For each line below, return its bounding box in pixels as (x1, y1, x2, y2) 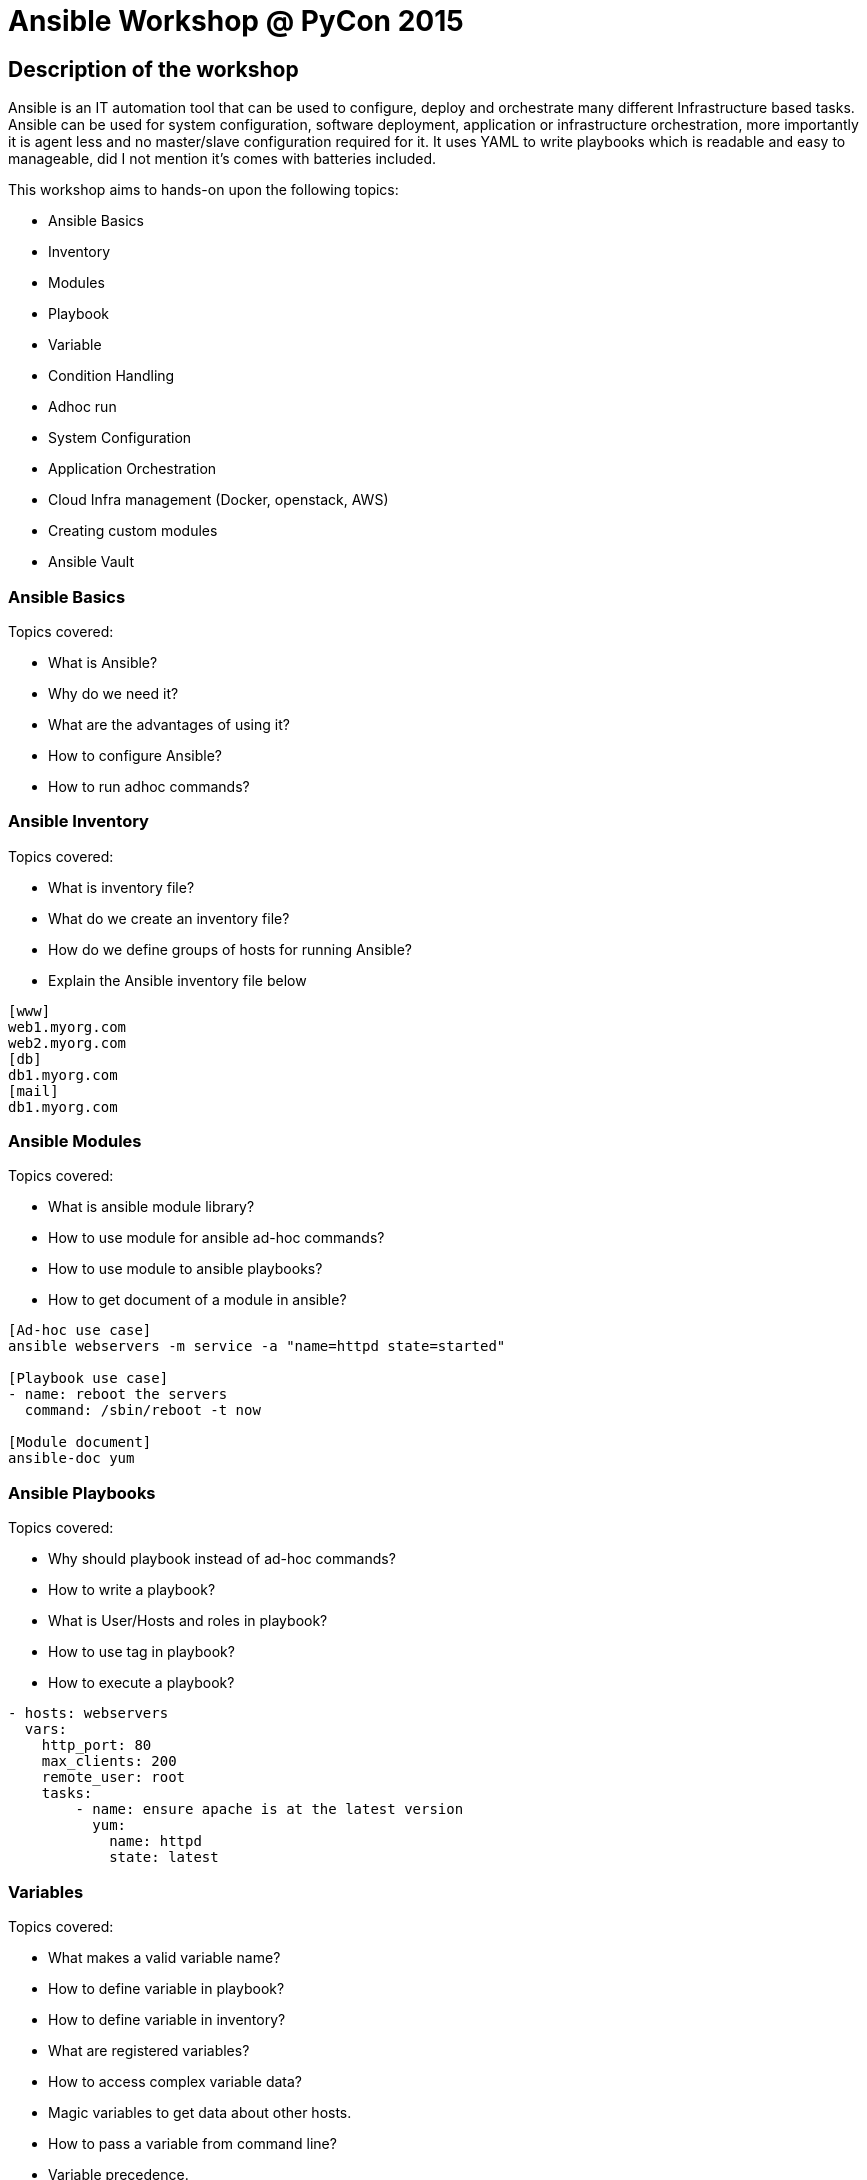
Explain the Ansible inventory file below (48, 971, 307, 989)
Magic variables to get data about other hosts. (48, 2103, 352, 2121)
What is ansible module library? (48, 1198, 255, 1216)
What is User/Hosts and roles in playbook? (48, 1612, 328, 1630)
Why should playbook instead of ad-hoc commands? (48, 1550, 396, 1568)
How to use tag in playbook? (48, 1643, 235, 1661)
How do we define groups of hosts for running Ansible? (48, 940, 413, 958)
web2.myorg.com (8, 1034, 127, 1051)
